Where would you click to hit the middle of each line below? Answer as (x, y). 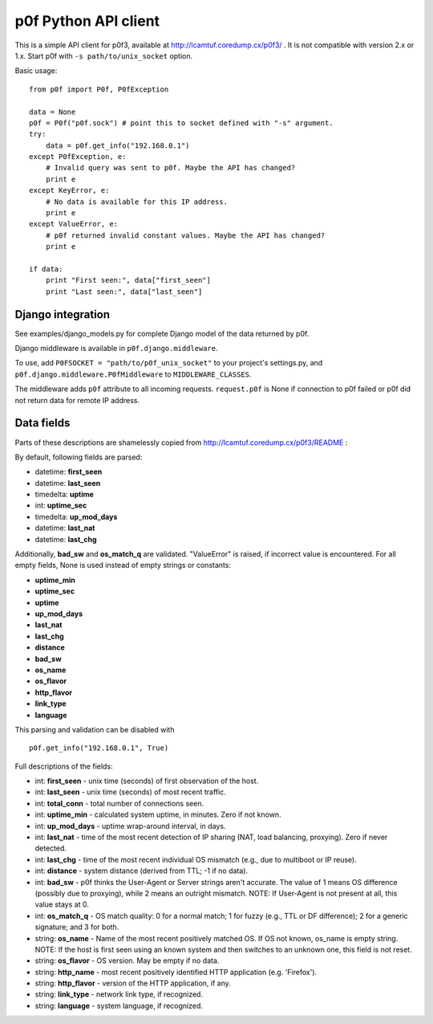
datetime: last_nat (65, 528)
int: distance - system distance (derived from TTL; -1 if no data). (142, 871)
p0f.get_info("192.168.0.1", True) (99, 748)
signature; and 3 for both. (77, 927)
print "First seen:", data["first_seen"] (128, 280)
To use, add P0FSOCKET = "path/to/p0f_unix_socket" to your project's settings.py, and (169, 363)
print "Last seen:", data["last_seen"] (124, 292)
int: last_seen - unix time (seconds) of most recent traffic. (130, 792)
